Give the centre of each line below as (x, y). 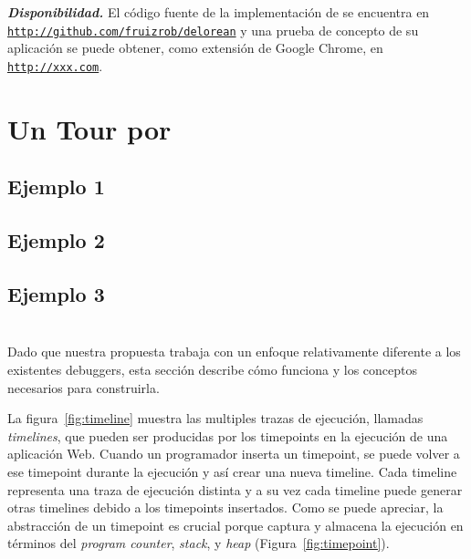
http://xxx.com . (55, 65)
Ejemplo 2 (56, 240)
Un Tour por (89, 128)
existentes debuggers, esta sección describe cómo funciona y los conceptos (213, 369)
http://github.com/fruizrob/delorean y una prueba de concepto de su (213, 30)
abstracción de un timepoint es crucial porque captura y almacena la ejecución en (235, 525)
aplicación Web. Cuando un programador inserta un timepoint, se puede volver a (234, 454)
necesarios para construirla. (84, 387)
